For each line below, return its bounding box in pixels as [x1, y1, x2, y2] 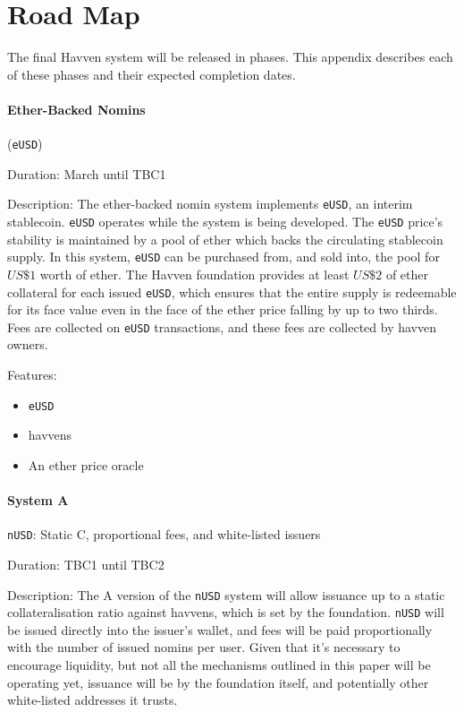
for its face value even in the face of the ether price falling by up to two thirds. [7, 300, 438, 319]
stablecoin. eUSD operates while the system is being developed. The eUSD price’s [7, 212, 443, 231]
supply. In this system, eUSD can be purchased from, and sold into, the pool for [7, 247, 440, 266]
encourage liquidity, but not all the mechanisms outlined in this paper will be [7, 656, 431, 673]
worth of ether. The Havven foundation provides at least [39, 264, 350, 283]
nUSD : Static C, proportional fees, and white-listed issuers [7, 525, 321, 544]
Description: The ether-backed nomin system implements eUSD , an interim [7, 194, 413, 213]
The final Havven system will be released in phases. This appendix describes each [7, 47, 453, 66]
